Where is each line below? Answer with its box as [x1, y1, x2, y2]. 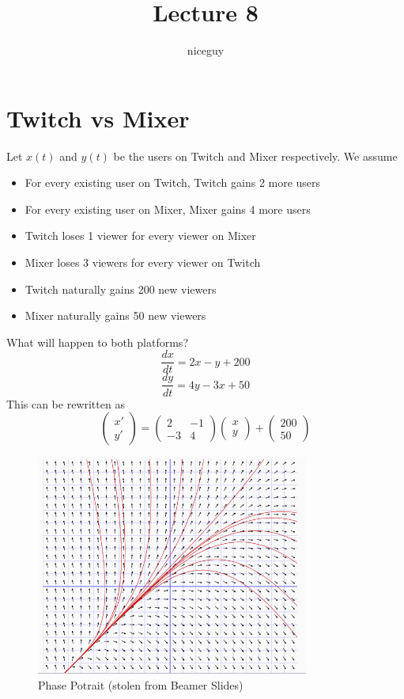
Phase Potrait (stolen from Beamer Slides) [38, 676, 244, 693]
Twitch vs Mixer [6, 101, 190, 134]
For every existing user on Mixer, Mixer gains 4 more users [25, 200, 311, 217]
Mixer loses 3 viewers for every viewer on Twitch [25, 254, 261, 271]
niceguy [187, 42, 225, 59]
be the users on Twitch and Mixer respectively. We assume [113, 147, 398, 164]
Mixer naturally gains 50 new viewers [25, 307, 206, 324]
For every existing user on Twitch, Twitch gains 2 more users [25, 174, 321, 191]
